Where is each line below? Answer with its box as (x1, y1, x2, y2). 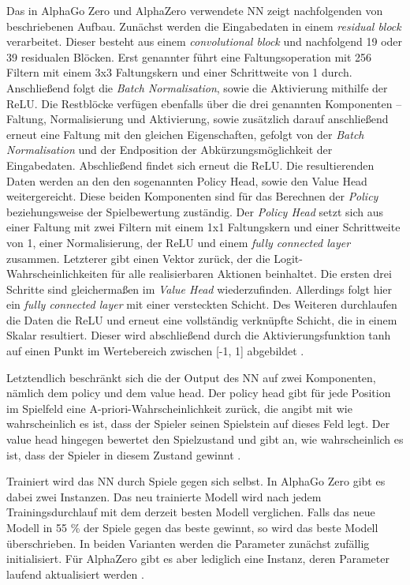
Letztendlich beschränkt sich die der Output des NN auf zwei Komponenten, (6, 369, 376, 385)
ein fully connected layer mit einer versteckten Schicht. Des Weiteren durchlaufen (6, 296, 397, 313)
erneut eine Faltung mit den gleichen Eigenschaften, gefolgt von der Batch (6, 126, 364, 142)
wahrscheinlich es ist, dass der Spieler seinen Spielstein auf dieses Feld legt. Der (6, 415, 390, 432)
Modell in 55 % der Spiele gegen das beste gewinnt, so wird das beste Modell (6, 519, 378, 535)
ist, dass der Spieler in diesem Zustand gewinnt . (6, 446, 241, 463)
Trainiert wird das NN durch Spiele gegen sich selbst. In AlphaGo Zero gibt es (6, 473, 386, 489)
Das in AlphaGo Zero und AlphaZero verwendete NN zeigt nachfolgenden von (6, 2, 383, 18)
